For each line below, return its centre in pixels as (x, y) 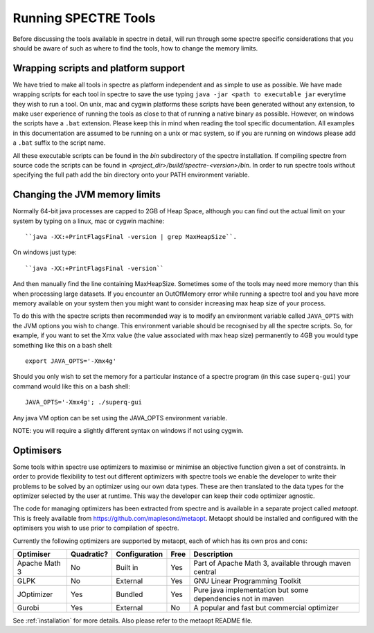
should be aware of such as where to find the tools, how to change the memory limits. (135, 48)
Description (213, 554)
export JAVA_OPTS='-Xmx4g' (71, 361)
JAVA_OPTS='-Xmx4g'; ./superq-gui (83, 402)
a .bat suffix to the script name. (59, 143)
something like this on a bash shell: (63, 345)
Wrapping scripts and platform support (99, 68)
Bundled (129, 594)
